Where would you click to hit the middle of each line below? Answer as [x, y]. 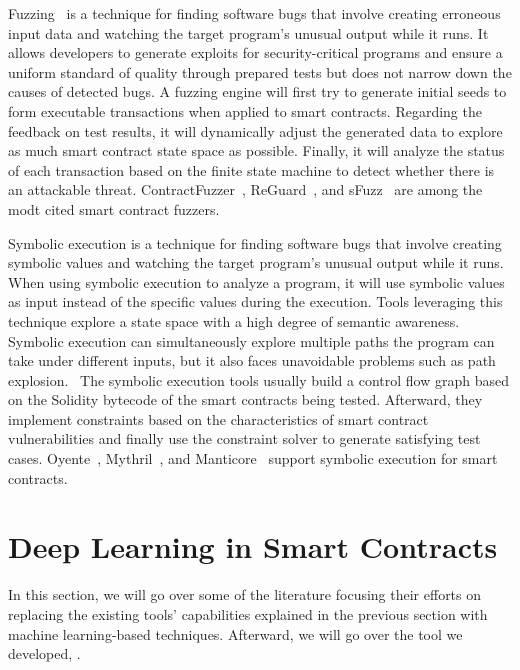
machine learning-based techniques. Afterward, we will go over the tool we [235, 633]
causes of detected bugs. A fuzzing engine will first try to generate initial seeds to [257, 91]
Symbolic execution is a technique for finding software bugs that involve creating [255, 242]
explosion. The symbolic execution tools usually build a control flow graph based [258, 379]
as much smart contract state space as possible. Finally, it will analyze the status [256, 150]
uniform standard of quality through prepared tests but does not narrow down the [260, 71]
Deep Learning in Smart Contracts [253, 546]
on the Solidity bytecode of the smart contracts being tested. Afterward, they [245, 399]
